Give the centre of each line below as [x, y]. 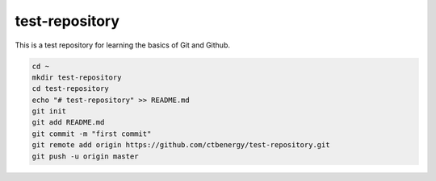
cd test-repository [70, 89]
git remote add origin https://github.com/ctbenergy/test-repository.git [181, 145]
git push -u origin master [85, 156]
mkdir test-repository [77, 77]
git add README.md [68, 122]
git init [49, 111]
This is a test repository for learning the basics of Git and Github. [122, 45]
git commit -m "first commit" [92, 134]
